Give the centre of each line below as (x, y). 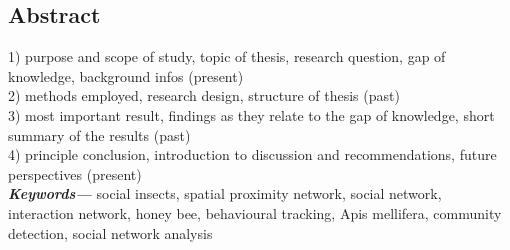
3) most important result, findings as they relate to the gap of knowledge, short (251, 114)
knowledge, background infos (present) (126, 75)
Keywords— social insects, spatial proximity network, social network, (225, 193)
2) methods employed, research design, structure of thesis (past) (204, 95)
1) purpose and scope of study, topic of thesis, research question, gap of (227, 56)
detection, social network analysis (110, 232)
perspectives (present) (75, 173)
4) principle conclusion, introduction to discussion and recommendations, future (252, 154)
